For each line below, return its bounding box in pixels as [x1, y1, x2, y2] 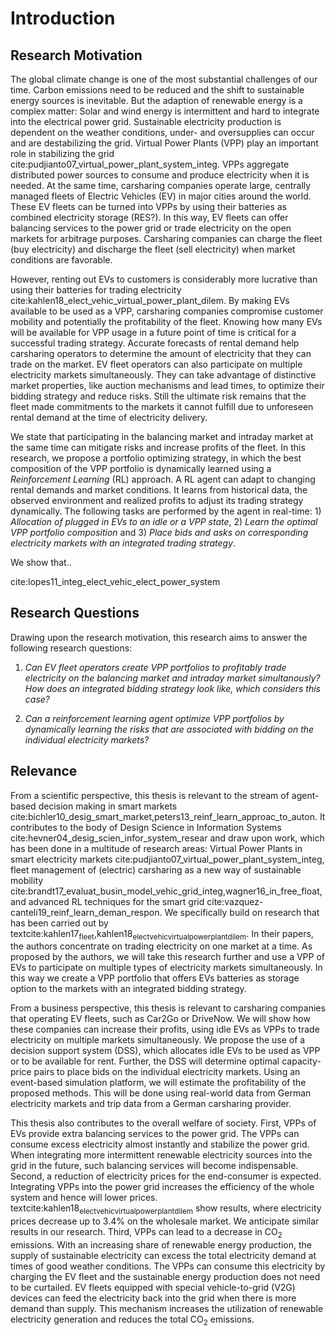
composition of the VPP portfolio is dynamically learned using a [10, 463, 272, 474]
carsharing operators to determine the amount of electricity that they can [10, 348, 312, 359]
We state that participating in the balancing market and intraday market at [10, 431, 314, 442]
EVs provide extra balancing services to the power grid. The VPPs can [10, 1128, 300, 1140]
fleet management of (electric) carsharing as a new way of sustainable [10, 863, 302, 876]
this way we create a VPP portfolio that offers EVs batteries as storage [10, 972, 300, 984]
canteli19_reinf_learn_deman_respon [10, 906, 160, 918]
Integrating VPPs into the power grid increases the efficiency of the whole [10, 1181, 315, 1193]
